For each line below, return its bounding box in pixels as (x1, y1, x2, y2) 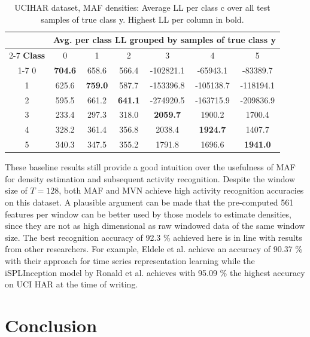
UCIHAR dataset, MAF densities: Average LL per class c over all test (14, 1, 271, 13)
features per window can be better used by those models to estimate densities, (5, 207, 291, 220)
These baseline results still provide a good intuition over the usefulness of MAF (5, 161, 296, 173)
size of (5, 184, 28, 197)
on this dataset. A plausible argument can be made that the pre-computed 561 (5, 195, 294, 208)
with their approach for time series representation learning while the (5, 254, 255, 266)
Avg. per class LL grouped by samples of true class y (53, 33, 276, 46)
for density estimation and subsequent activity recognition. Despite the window (5, 172, 296, 185)
